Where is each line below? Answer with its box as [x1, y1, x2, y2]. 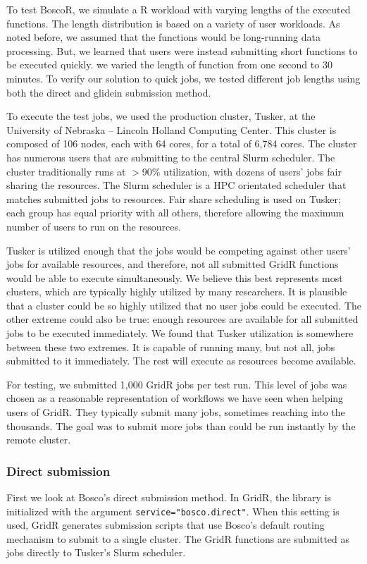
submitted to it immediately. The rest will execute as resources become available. [6, 353, 356, 368]
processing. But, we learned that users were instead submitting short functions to [6, 43, 358, 58]
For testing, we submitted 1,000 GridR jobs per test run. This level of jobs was [6, 376, 347, 391]
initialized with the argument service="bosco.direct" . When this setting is [6, 503, 340, 518]
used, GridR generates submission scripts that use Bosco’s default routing [6, 517, 325, 532]
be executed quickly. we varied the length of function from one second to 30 [6, 57, 332, 72]
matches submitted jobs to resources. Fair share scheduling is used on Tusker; [6, 191, 341, 206]
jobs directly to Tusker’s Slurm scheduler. [6, 545, 186, 560]
